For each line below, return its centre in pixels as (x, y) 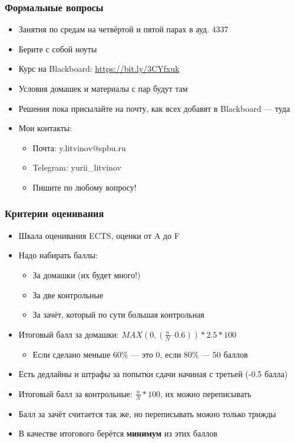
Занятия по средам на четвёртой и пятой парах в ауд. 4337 (123, 29)
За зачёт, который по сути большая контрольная (119, 314)
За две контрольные (68, 294)
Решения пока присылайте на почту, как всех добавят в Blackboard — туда (154, 108)
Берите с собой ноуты (58, 49)
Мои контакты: (45, 128)
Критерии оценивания (54, 213)
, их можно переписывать (206, 393)
